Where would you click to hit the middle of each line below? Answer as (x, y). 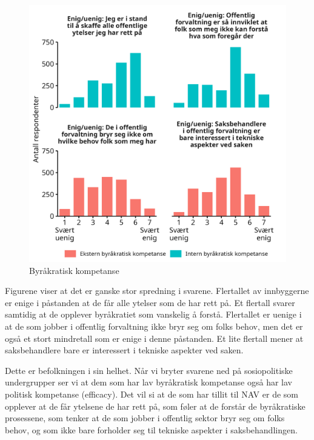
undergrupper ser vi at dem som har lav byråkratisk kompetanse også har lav (149, 382)
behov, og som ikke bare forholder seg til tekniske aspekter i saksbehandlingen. (151, 429)
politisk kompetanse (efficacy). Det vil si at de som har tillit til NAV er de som (152, 394)
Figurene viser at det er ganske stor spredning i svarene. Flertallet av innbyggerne (157, 291)
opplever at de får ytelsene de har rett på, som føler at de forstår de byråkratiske (155, 406)
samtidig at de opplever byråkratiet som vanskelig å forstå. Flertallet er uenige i (153, 314)
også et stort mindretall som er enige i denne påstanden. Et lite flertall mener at (154, 338)
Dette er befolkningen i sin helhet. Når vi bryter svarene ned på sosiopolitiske (149, 370)
